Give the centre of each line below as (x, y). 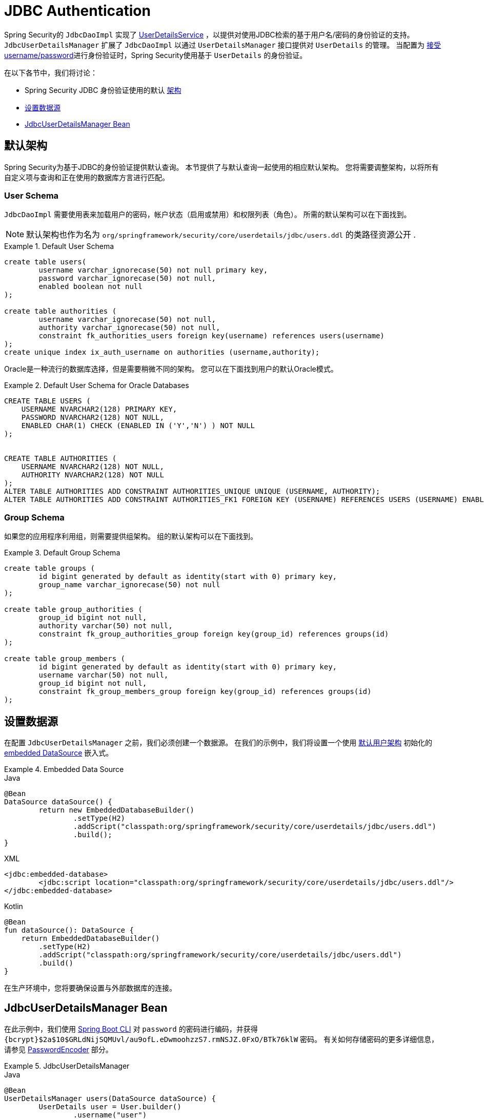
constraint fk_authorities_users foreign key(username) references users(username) (211, 336)
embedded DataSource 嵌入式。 (59, 753)
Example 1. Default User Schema (59, 246)
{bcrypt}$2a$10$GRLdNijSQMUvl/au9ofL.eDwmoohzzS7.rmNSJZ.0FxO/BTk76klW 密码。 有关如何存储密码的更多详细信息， (221, 1039)
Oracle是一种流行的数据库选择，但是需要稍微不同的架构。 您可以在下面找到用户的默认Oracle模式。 (171, 369)
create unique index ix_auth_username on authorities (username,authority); (162, 352)
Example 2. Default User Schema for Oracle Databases (97, 385)
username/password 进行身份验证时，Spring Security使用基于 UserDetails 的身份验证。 (156, 55)
